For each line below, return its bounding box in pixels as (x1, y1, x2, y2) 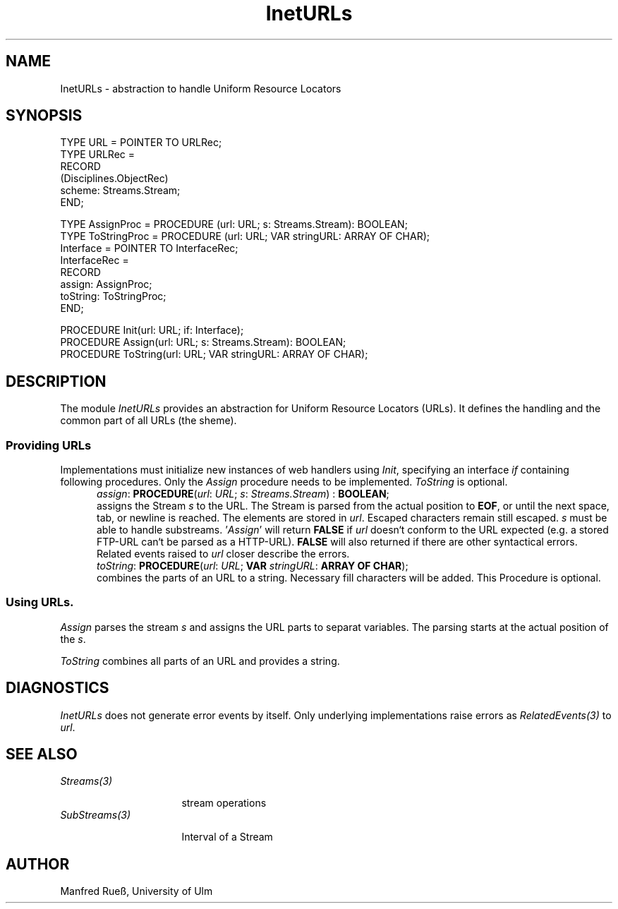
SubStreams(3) (60, 809, 131, 821)
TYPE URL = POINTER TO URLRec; (60, 136, 222, 149)
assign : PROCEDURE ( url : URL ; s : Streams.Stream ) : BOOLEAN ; (97, 488, 389, 500)
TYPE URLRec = (60, 148, 135, 161)
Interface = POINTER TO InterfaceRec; (60, 242, 238, 255)
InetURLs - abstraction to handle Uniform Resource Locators (60, 82, 341, 95)
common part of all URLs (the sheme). (60, 414, 237, 427)
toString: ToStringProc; (60, 290, 166, 303)
